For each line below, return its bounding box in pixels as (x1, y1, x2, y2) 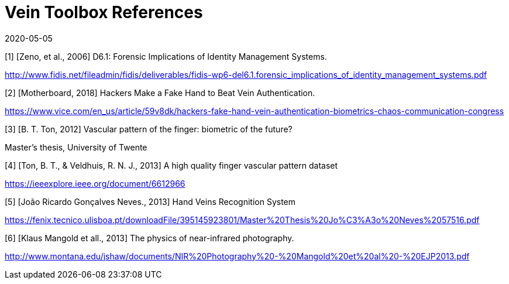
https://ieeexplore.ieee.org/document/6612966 (5, 178, 185, 189)
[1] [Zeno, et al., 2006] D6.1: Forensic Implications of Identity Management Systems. (5, 51, 327, 61)
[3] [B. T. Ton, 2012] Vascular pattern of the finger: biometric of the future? (5, 124, 293, 134)
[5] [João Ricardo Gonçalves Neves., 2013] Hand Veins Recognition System (5, 196, 296, 207)
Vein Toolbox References (5, 2, 203, 22)
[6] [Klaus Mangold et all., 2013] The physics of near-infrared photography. (5, 232, 294, 243)
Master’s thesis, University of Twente (5, 142, 147, 152)
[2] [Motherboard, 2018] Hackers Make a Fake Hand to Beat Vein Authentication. (5, 87, 315, 98)
